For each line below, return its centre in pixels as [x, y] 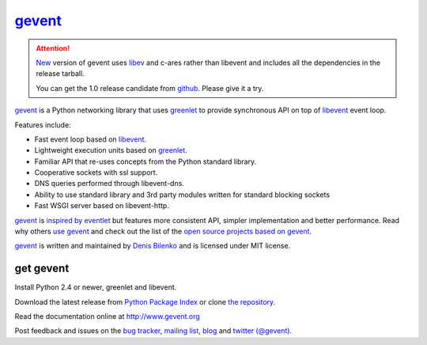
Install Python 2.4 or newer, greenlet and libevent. [96, 287]
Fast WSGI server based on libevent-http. [102, 206]
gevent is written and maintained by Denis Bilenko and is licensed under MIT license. [153, 246]
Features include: [43, 125]
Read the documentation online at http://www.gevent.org [108, 317]
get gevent [42, 269]
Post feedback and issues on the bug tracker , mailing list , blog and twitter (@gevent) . [153, 331]
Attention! [53, 48]
